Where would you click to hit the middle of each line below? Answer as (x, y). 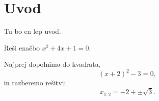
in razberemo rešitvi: (35, 83)
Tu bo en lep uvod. (33, 31)
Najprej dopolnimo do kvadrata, (52, 64)
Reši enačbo (22, 47)
